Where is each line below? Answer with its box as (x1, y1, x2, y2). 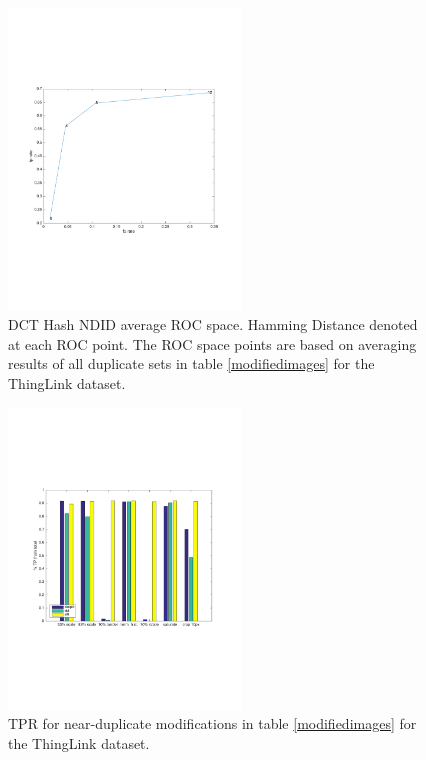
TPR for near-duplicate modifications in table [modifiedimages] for (8, 713, 417, 734)
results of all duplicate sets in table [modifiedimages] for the (8, 353, 375, 374)
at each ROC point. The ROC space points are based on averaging (8, 333, 417, 354)
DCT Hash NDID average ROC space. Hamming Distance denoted (8, 313, 418, 334)
